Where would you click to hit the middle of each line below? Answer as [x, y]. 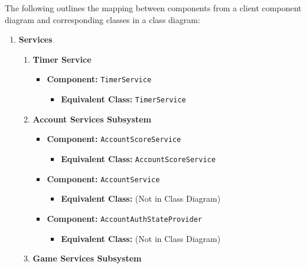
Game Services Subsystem [87, 258]
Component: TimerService [99, 79]
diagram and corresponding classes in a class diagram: [102, 19]
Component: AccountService [103, 178]
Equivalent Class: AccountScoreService [138, 158]
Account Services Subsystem [92, 119]
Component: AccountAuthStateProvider [124, 218]
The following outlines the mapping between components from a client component [153, 8]
